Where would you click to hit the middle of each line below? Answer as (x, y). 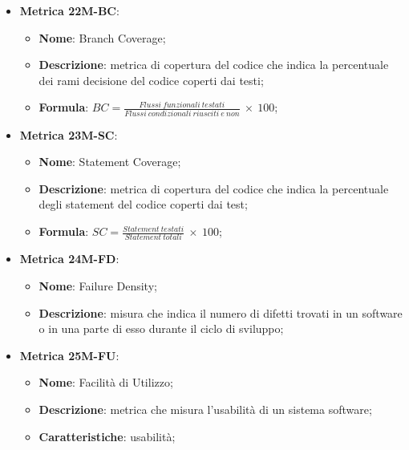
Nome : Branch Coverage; (102, 37)
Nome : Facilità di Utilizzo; (106, 382)
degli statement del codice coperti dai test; (143, 204)
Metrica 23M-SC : (69, 134)
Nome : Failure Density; (98, 285)
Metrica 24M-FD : (69, 259)
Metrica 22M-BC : (69, 10)
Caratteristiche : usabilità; (107, 436)
